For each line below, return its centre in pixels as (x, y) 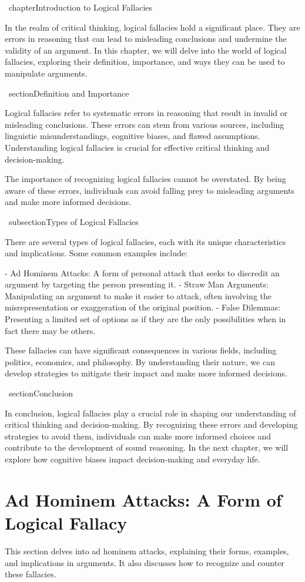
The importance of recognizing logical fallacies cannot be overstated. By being (145, 179)
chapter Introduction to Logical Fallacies (81, 7)
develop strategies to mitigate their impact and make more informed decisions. (146, 373)
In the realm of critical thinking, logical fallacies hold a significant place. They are (152, 27)
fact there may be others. (50, 330)
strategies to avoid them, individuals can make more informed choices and (138, 436)
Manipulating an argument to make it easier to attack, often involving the (138, 295)
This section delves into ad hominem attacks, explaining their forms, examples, (147, 550)
